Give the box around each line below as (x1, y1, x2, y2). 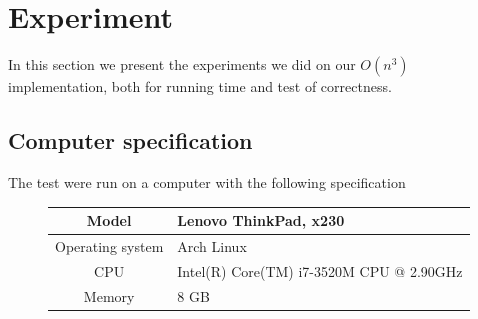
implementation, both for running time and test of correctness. (8, 76, 392, 97)
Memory (83, 285, 135, 306)
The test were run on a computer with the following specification (8, 171, 406, 192)
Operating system (55, 235, 164, 256)
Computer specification (8, 125, 253, 156)
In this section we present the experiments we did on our (8, 54, 356, 75)
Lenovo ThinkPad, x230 (177, 210, 345, 231)
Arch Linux (177, 235, 247, 256)
